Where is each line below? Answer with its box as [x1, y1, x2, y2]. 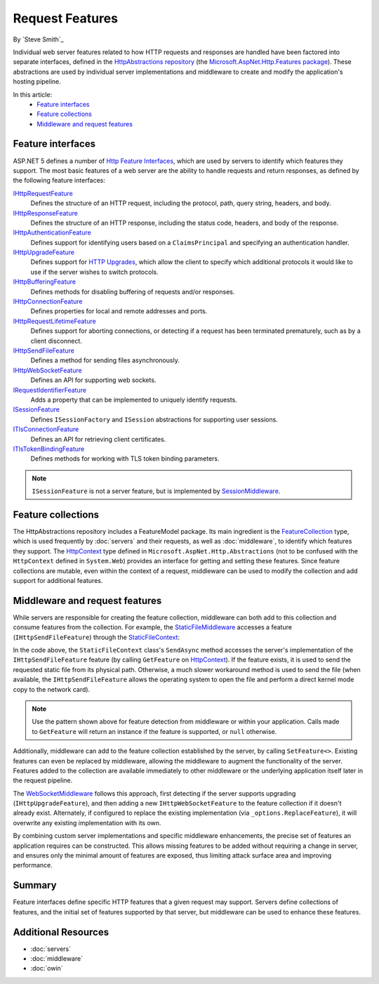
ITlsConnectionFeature [13, 425, 79, 433]
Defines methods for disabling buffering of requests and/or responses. [30, 287, 235, 296]
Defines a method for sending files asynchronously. [30, 356, 180, 365]
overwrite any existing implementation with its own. [13, 818, 161, 827]
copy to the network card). [13, 685, 91, 693]
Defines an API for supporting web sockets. [30, 376, 157, 384]
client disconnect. [30, 336, 82, 345]
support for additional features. [13, 576, 103, 584]
